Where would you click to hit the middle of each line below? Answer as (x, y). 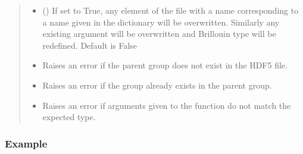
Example (26, 143)
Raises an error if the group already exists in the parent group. (157, 85)
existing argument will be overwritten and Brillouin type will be (159, 34)
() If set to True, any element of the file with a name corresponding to (171, 10)
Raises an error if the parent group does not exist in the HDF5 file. (165, 65)
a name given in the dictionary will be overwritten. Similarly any (161, 22)
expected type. (69, 117)
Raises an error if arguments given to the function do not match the (167, 105)
